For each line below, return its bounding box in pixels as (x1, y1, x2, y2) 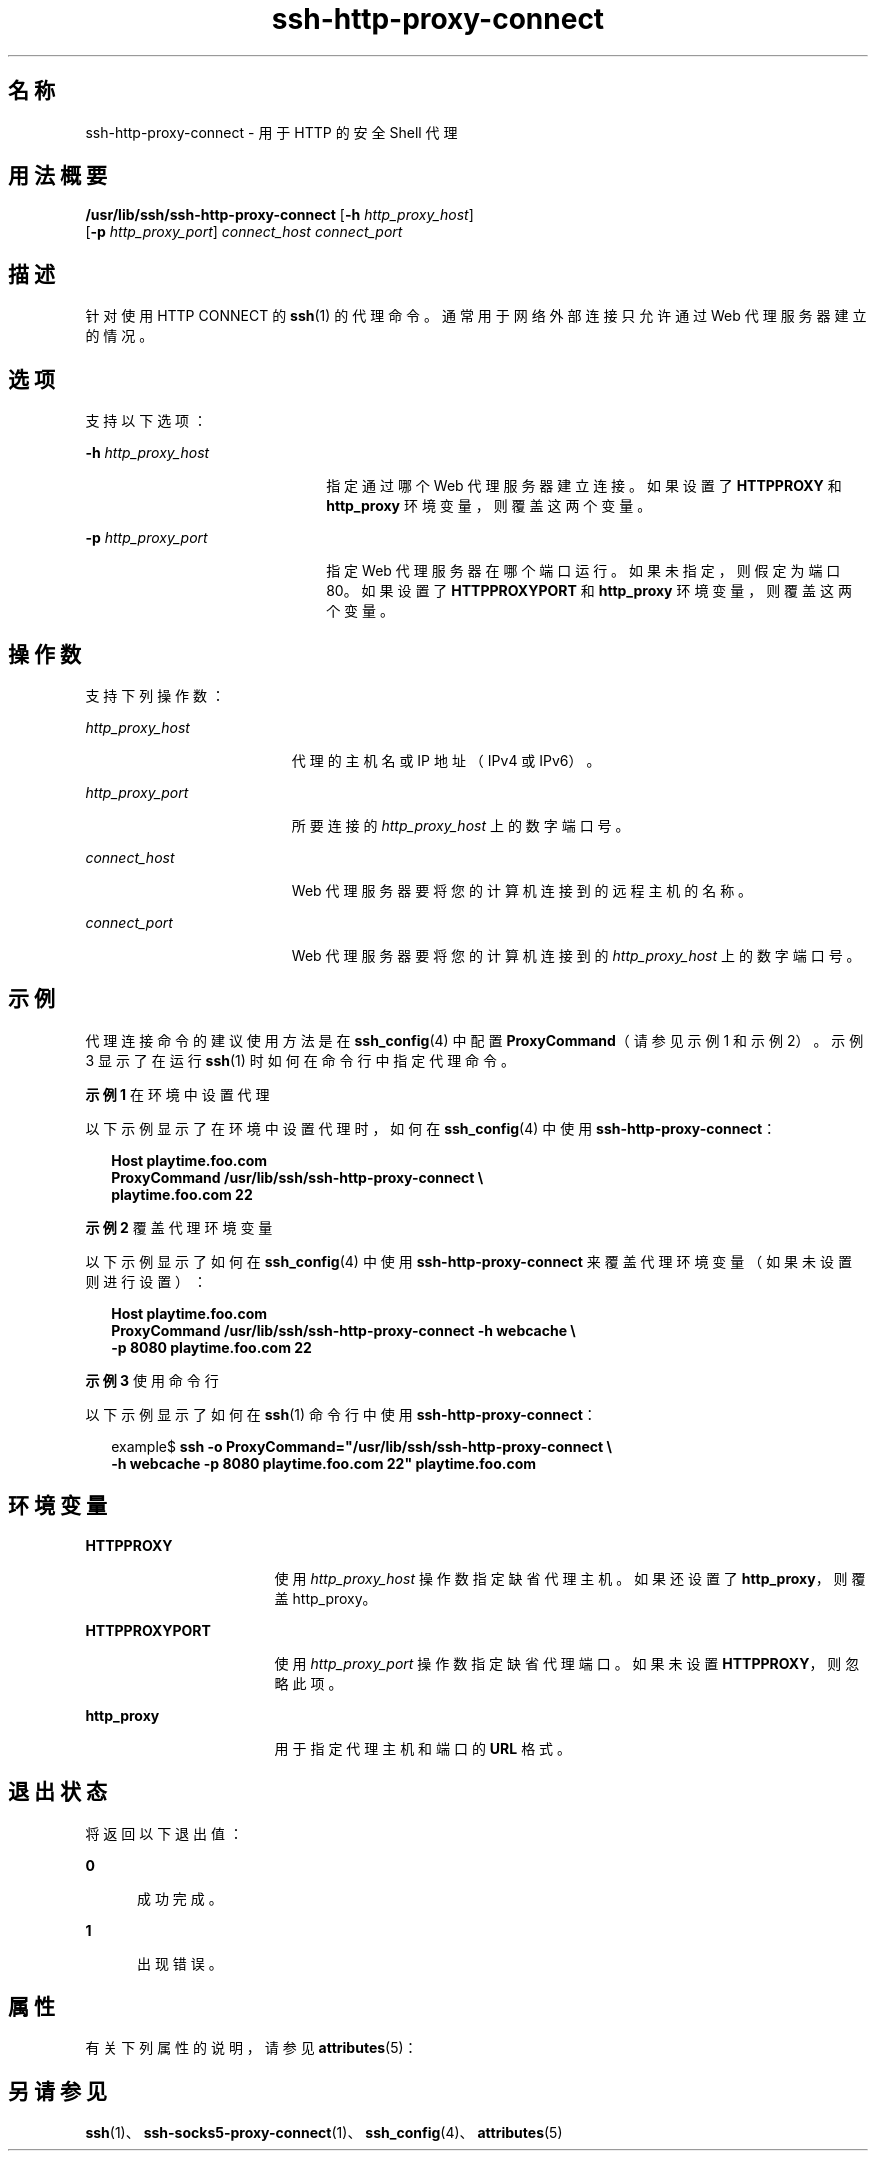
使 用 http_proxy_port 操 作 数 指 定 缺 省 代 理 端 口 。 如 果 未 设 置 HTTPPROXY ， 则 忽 (274, 1654, 860, 1672)
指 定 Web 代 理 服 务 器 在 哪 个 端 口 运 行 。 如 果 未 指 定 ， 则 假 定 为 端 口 (326, 562, 841, 580)
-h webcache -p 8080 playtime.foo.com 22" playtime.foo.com (111, 1454, 537, 1472)
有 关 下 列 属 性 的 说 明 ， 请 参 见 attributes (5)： (85, 2039, 418, 2057)
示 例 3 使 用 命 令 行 (85, 1371, 219, 1389)
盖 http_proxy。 (274, 1589, 377, 1607)
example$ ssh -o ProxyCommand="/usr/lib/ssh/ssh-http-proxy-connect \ (111, 1437, 612, 1455)
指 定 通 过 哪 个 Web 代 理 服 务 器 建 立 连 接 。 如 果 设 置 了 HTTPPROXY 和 (326, 477, 842, 495)
